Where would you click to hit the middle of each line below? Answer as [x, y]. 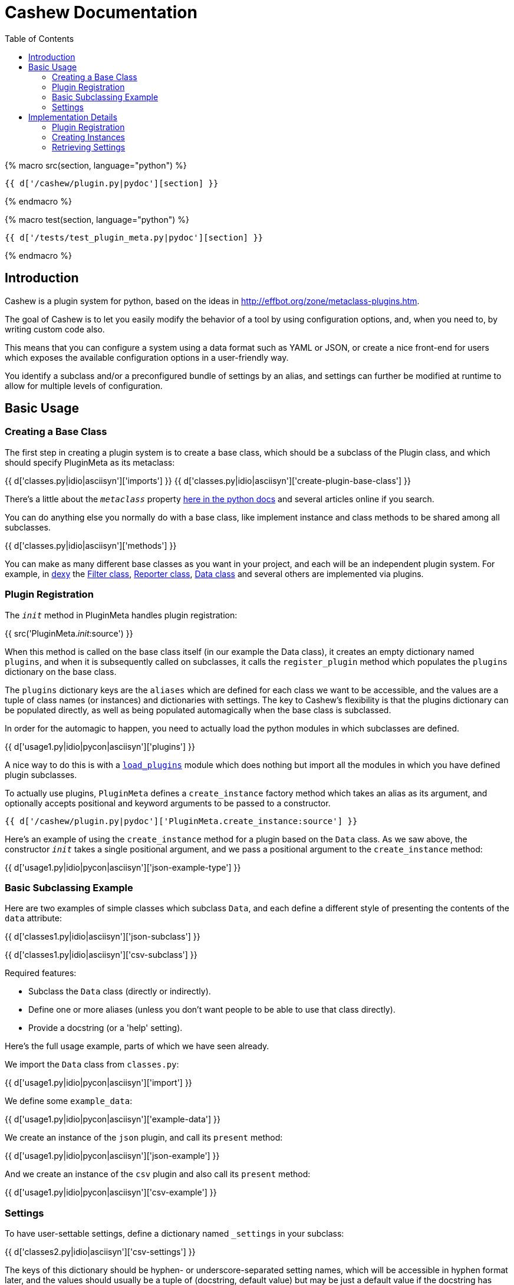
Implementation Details [73, 117]
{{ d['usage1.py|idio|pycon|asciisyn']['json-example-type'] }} [123, 867]
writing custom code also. [55, 329]
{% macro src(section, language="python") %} [96, 165]
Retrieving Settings [89, 147]
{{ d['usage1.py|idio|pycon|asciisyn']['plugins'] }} [100, 746]
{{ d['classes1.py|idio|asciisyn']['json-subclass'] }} [103, 937]
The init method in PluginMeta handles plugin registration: [121, 615]
